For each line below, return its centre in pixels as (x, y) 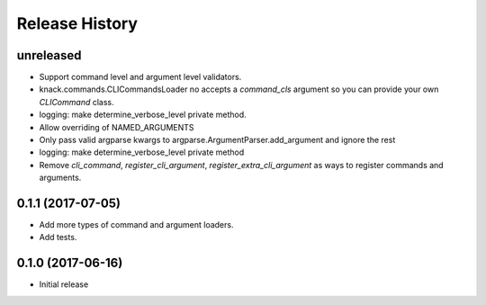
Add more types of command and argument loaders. (136, 225)
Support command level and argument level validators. (140, 77)
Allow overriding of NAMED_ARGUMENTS (117, 127)
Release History (77, 23)
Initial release (64, 284)
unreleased (49, 55)
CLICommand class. (76, 102)
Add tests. (58, 238)
